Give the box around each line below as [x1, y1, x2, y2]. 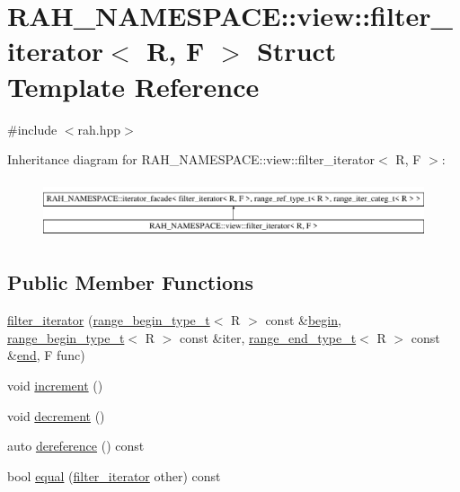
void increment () [7, 375, 103, 394]
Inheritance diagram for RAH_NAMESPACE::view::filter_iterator [7, 150, 376, 169]
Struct [256, 32, 337, 69]
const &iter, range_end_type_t [179, 328, 357, 347]
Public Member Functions [7, 268, 253, 296]
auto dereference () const [7, 436, 145, 455]
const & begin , [265, 311, 341, 329]
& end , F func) [7, 346, 85, 365]
